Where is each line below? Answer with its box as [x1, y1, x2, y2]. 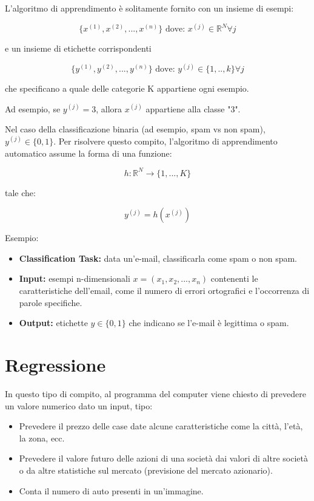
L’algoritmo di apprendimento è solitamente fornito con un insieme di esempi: [5, 2, 294, 14]
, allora [96, 102, 122, 115]
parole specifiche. [19, 296, 82, 308]
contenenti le [210, 272, 258, 285]
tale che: [5, 186, 36, 199]
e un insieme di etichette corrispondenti [5, 42, 152, 55]
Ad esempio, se [5, 102, 61, 115]
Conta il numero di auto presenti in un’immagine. [19, 484, 204, 497]
